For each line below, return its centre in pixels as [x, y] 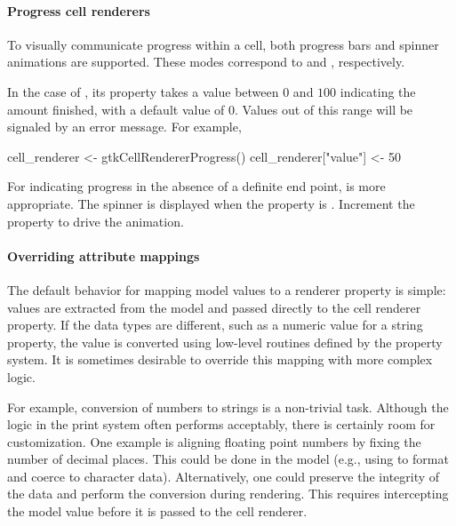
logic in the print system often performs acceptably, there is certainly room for [221, 424]
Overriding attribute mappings [104, 255]
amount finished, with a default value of [116, 109]
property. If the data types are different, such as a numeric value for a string [215, 325]
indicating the [378, 91]
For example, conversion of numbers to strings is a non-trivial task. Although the [228, 406]
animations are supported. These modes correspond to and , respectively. [206, 62]
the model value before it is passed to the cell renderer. [157, 511]
